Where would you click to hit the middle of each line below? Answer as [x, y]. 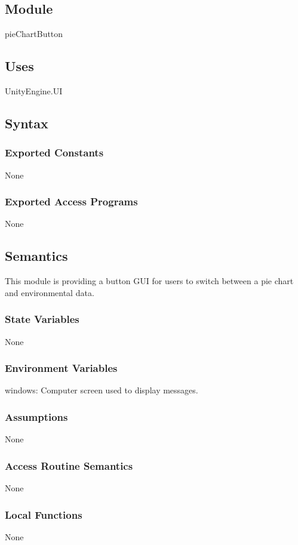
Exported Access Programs [71, 201]
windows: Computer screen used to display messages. [102, 390]
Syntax [27, 123]
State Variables [42, 319]
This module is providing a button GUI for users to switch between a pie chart [149, 281]
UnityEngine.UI [34, 91]
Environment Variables [61, 368]
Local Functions [44, 514]
